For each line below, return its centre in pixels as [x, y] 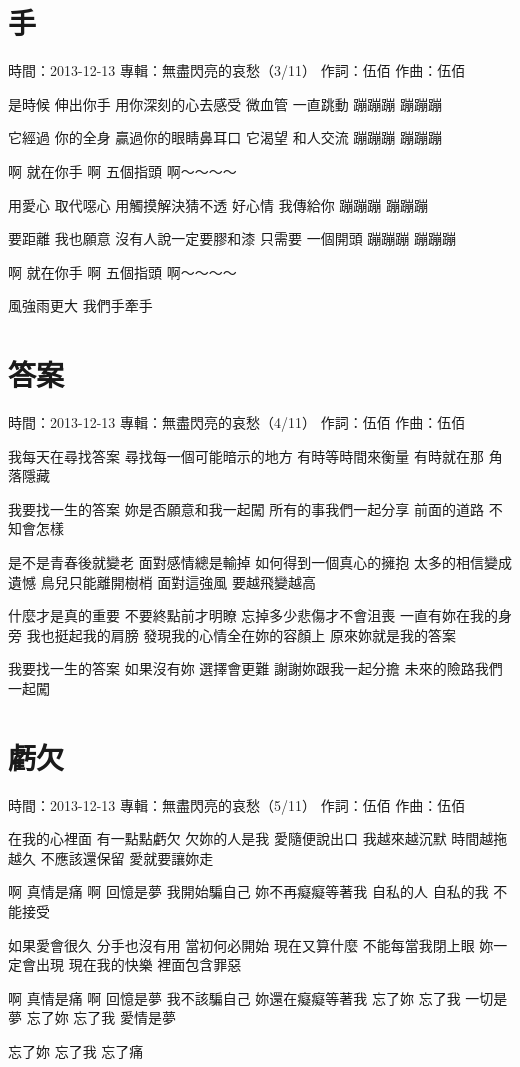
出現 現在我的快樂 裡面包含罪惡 [138, 964]
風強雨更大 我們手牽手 [80, 305]
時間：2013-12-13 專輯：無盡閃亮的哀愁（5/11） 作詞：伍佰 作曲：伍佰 [237, 804]
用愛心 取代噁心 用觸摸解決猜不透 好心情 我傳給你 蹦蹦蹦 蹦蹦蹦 [218, 204]
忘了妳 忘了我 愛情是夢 [101, 1017]
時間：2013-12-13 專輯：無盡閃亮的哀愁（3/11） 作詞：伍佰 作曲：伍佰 [237, 70]
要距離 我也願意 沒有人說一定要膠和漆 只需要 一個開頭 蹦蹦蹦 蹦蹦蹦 [232, 238]
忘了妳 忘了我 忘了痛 [76, 1051]
